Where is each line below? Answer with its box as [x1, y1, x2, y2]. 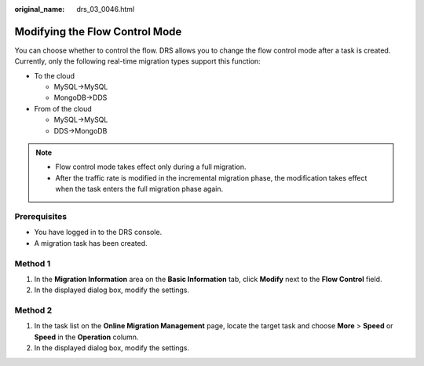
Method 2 [14, 305, 53, 316]
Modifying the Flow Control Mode [14, 24, 182, 38]
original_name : [14, 5, 65, 13]
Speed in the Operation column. [34, 332, 139, 342]
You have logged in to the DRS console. [34, 228, 163, 237]
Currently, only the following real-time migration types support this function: [14, 57, 261, 66]
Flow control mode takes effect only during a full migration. [55, 162, 247, 172]
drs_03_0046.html [76, 5, 135, 13]
